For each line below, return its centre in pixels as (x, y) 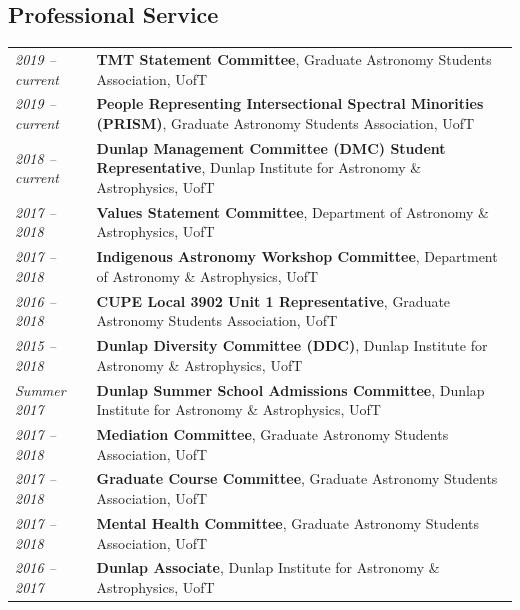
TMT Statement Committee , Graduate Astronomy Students (294, 58)
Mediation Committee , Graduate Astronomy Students (272, 434)
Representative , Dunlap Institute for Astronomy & (259, 167)
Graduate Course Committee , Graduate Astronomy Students (297, 478)
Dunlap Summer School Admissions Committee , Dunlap (290, 389)
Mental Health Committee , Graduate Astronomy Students (288, 522)
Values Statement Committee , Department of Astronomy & (293, 211)
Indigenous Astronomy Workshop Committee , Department (297, 256)
